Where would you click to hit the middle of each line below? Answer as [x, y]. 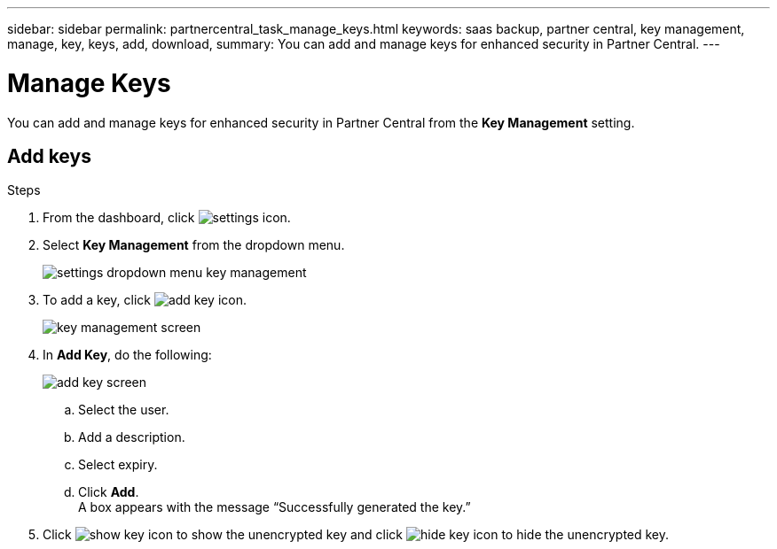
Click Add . [109, 492]
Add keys [49, 156]
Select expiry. [118, 465]
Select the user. [124, 410]
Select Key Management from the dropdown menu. [194, 245]
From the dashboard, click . [167, 218]
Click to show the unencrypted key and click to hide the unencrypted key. [356, 535]
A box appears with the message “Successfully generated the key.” [275, 507]
